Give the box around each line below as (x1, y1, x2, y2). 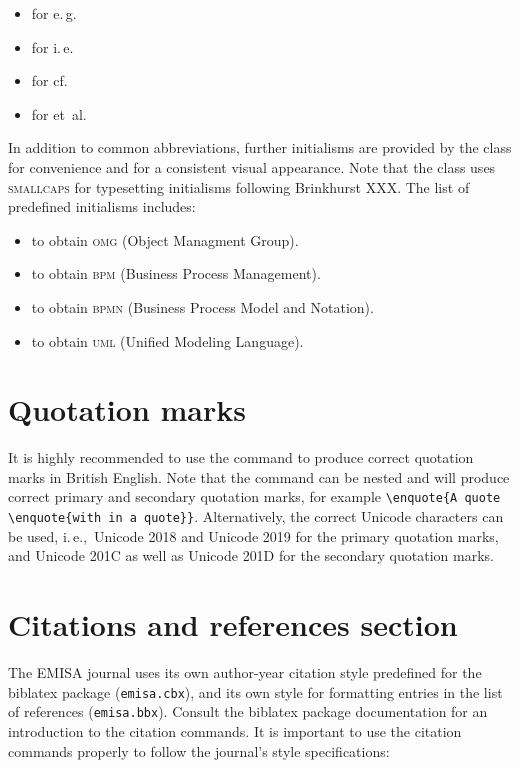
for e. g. (31, 3, 77, 23)
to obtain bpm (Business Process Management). (31, 263, 321, 284)
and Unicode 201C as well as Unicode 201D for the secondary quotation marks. (8, 545, 494, 566)
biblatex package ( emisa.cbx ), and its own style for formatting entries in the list (8, 681, 503, 702)
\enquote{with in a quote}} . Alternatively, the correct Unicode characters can (8, 506, 504, 527)
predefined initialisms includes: (8, 196, 196, 217)
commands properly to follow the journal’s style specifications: (8, 740, 390, 761)
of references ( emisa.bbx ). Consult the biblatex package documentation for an (8, 701, 488, 722)
